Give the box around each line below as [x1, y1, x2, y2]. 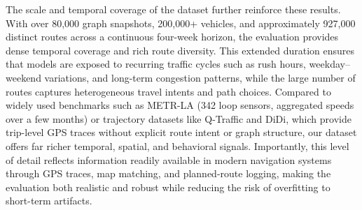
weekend [6, 70, 41, 84]
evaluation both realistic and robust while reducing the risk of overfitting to [6, 179, 330, 194]
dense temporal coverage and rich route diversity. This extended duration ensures [6, 43, 355, 57]
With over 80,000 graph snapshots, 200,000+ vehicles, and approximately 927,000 [6, 15, 356, 30]
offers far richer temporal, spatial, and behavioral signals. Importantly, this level [6, 138, 349, 153]
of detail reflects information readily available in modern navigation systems [6, 152, 332, 167]
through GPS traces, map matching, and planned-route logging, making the [6, 166, 331, 181]
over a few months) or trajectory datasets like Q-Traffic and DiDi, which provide [6, 111, 351, 126]
